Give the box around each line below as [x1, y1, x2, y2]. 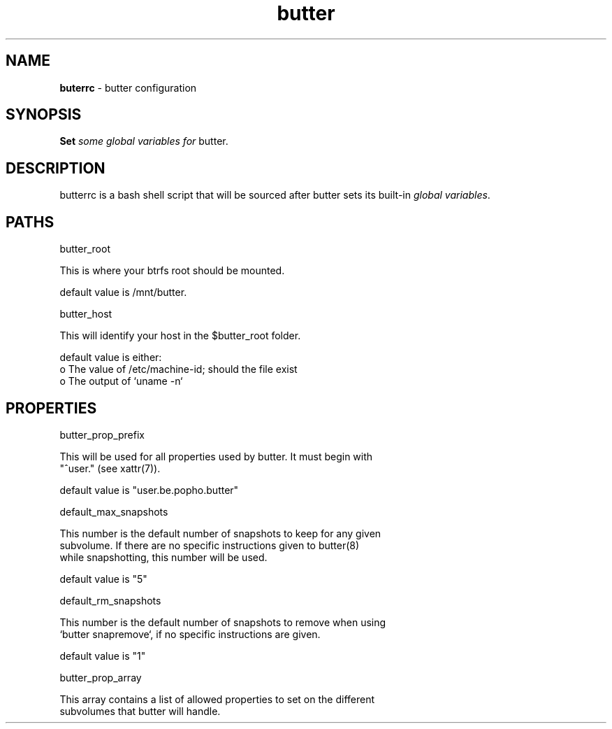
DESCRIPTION [6, 159, 105, 177]
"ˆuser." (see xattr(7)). [59, 462, 161, 474]
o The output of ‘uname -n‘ [59, 375, 183, 388]
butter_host [59, 308, 112, 320]
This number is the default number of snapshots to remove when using [59, 616, 386, 628]
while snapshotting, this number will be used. [59, 551, 268, 563]
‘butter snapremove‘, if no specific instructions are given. [59, 628, 321, 640]
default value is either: [59, 351, 162, 364]
